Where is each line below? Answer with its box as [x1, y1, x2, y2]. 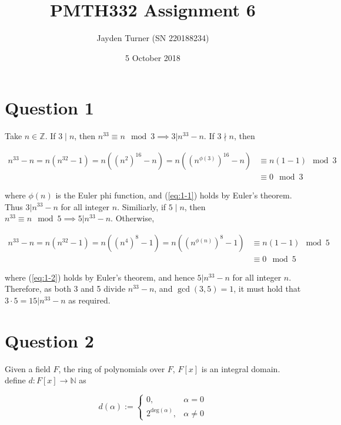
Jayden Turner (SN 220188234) [96, 32, 209, 44]
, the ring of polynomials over [58, 362, 165, 375]
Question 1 [5, 96, 94, 120]
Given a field [5, 362, 51, 375]
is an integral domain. [201, 362, 280, 375]
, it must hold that [233, 282, 301, 295]
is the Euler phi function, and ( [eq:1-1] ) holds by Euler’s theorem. [55, 188, 292, 201]
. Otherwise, [111, 212, 155, 224]
